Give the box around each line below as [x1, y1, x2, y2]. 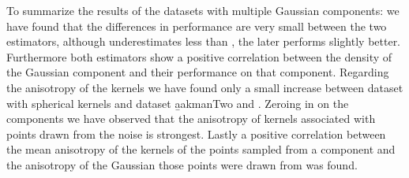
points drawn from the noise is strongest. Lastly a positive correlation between [6, 125, 386, 142]
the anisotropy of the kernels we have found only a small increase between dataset [6, 79, 403, 95]
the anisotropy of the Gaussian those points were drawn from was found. [6, 156, 358, 172]
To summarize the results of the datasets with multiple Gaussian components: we [6, 2, 400, 18]
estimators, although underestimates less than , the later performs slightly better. [6, 33, 401, 50]
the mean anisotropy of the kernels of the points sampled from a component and [6, 141, 396, 158]
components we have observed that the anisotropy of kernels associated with [6, 110, 376, 127]
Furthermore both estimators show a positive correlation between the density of [6, 48, 392, 65]
